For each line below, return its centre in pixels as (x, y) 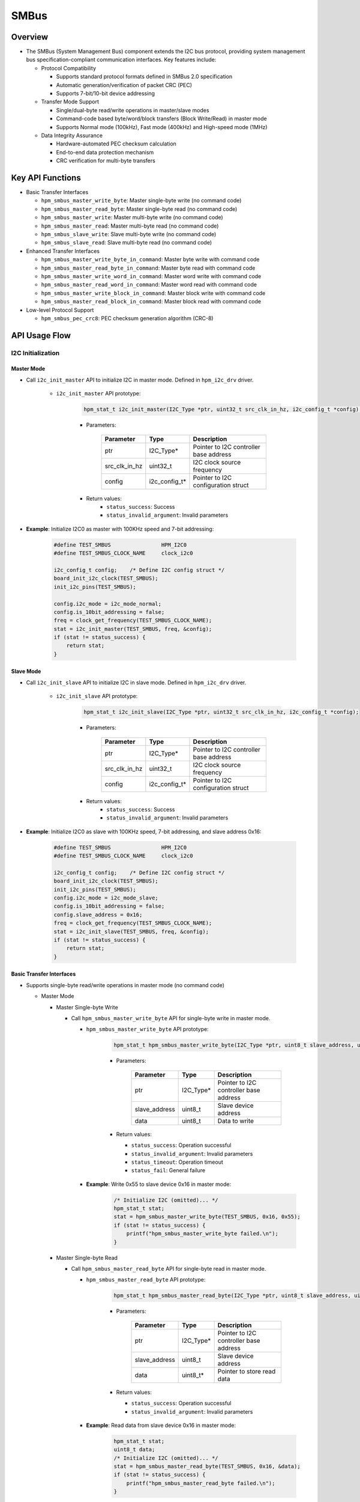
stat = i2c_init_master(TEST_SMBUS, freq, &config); (133, 629)
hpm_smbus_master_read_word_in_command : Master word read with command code (149, 285)
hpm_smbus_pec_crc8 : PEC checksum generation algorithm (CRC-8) (127, 318)
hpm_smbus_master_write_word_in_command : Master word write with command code (151, 276)
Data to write (236, 1120)
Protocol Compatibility (68, 68)
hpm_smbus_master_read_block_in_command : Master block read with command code (151, 302)
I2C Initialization (35, 353)
